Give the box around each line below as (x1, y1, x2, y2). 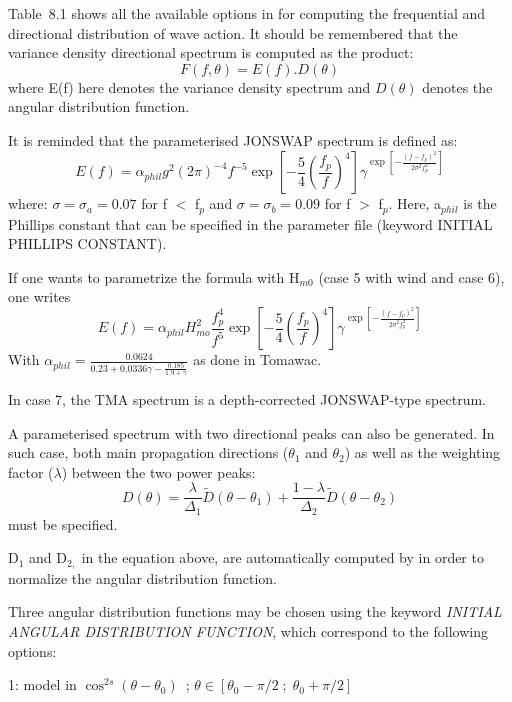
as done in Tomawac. (193, 349, 322, 370)
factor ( (8, 461, 54, 482)
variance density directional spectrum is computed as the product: (8, 42, 414, 63)
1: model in (8, 674, 77, 695)
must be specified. (8, 513, 118, 534)
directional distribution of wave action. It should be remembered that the (8, 22, 458, 43)
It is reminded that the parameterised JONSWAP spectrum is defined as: (8, 129, 458, 150)
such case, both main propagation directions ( (8, 442, 289, 463)
